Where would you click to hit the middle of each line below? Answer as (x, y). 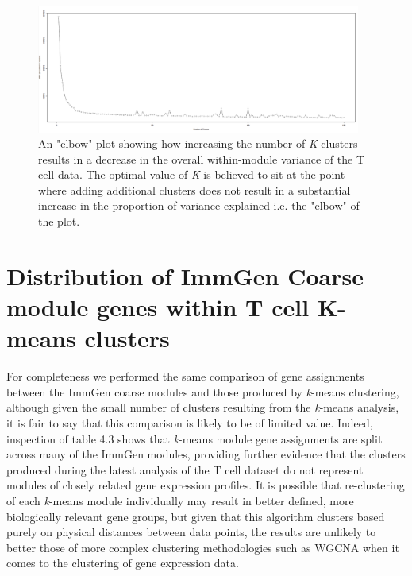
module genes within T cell (158, 307)
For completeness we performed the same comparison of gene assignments (185, 376)
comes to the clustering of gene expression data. (123, 563)
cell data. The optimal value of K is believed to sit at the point (192, 174)
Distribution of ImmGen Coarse (185, 275)
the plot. (59, 221)
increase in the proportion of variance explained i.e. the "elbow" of (199, 205)
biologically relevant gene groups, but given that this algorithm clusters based (196, 516)
